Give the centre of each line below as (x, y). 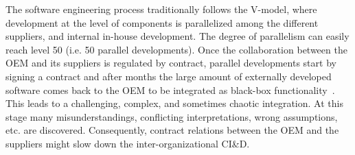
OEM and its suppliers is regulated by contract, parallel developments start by (171, 63)
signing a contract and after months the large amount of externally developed (169, 76)
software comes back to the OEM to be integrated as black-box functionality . (170, 90)
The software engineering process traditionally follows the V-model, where (161, 9)
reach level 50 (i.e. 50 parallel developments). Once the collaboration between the (176, 49)
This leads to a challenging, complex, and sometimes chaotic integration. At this (174, 103)
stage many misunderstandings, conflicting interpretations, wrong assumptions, (172, 116)
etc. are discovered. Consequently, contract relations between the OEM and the (172, 130)
